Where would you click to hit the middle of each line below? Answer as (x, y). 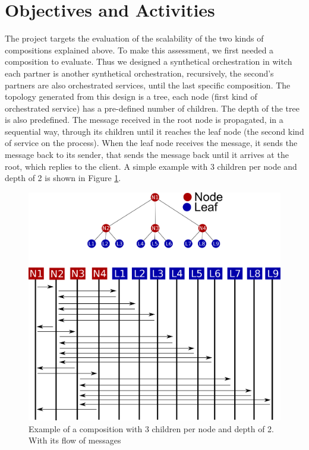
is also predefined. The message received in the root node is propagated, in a (144, 120)
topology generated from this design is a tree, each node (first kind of (131, 96)
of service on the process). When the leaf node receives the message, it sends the (151, 143)
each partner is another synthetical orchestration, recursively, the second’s (139, 73)
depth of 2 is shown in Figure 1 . (63, 178)
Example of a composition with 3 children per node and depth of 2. (151, 428)
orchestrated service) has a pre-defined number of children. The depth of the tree (152, 108)
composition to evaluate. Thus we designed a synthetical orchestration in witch (149, 61)
